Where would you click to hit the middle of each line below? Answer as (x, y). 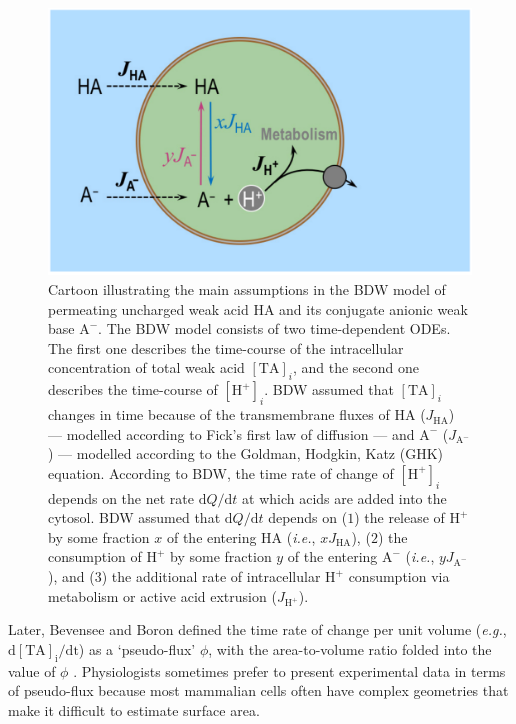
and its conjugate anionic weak (373, 308)
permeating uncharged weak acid (148, 308)
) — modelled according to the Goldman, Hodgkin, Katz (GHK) (245, 453)
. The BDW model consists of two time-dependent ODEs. (274, 328)
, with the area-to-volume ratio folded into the (350, 648)
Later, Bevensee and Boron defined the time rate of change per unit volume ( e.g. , (257, 629)
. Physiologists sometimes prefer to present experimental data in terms (289, 670)
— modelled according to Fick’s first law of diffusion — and (231, 433)
